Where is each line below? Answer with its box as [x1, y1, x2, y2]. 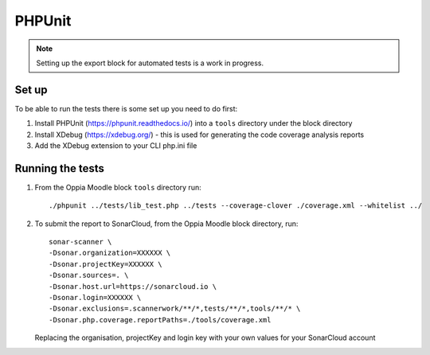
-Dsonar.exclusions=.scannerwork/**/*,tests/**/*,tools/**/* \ [49, 304, 301, 314]
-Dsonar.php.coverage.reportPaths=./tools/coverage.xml [49, 315, 272, 324]
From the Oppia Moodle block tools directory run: [34, 182, 202, 192]
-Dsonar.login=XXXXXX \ [49, 293, 142, 302]
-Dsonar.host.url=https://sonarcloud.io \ [49, 282, 217, 291]
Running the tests [14, 162, 105, 175]
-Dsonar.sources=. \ [49, 271, 129, 280]
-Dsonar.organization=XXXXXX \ [49, 248, 171, 258]
